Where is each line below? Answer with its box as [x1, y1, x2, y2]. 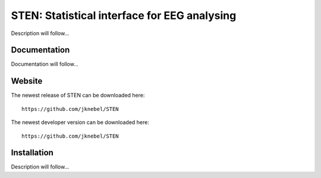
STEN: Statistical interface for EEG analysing [11, 9, 237, 22]
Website [11, 76, 43, 86]
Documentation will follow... [11, 61, 78, 68]
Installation [11, 148, 53, 158]
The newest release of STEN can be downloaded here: [11, 92, 145, 99]
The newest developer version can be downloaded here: [11, 119, 150, 126]
